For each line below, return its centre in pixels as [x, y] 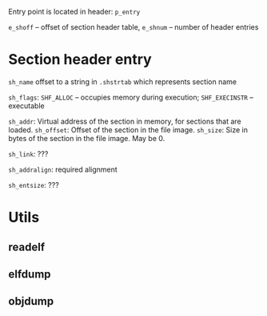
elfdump [30, 274]
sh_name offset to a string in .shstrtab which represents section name [123, 81]
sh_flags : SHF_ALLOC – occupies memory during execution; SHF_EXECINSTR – [131, 97]
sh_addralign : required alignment [63, 169]
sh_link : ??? [28, 154]
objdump [31, 301]
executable [27, 105]
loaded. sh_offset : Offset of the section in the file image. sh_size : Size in [128, 130]
